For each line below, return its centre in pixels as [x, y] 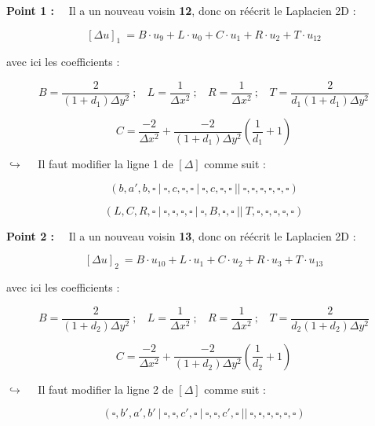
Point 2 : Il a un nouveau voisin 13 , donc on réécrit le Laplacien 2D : [181, 235]
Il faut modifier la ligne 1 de [106, 164]
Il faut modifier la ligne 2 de [106, 389]
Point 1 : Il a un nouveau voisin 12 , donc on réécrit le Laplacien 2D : [181, 10]
